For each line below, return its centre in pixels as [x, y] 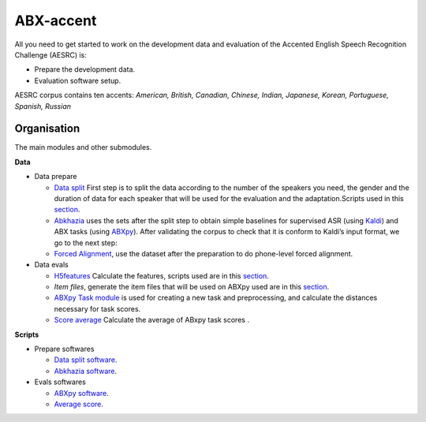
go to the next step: [86, 243]
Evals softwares [60, 382]
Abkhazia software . [86, 371]
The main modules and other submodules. [83, 148]
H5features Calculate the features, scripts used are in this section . [162, 275]
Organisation [47, 129]
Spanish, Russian [43, 106]
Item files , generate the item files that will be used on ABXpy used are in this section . [192, 287]
